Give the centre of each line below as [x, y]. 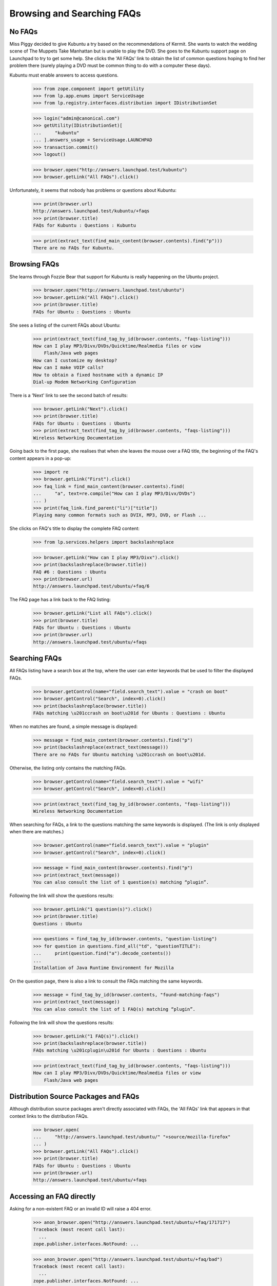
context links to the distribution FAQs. [49, 1116]
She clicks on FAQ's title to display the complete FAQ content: [75, 529]
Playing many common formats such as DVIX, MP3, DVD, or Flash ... [120, 515]
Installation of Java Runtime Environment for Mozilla [103, 968]
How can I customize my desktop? [75, 360]
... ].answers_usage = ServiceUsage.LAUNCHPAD [93, 140]
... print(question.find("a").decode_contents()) [102, 953]
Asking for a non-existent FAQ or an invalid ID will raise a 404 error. [81, 1208]
